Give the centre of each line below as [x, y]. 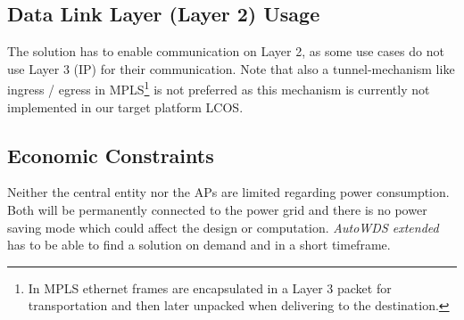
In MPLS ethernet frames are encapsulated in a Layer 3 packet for [210, 287]
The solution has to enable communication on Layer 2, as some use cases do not [226, 51]
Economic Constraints [111, 155]
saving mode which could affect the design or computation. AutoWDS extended [223, 227]
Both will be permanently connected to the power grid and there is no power [217, 210]
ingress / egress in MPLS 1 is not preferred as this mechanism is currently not [219, 88]
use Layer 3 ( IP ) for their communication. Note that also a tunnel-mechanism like [231, 68]
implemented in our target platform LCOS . [125, 107]
